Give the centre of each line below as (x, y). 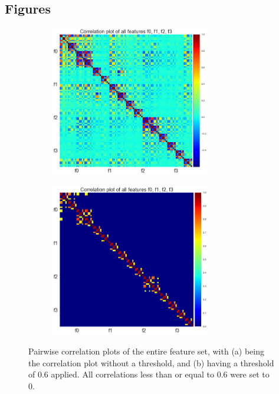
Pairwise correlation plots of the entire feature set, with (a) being (147, 351)
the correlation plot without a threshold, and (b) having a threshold (151, 362)
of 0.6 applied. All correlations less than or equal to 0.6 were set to (149, 374)
